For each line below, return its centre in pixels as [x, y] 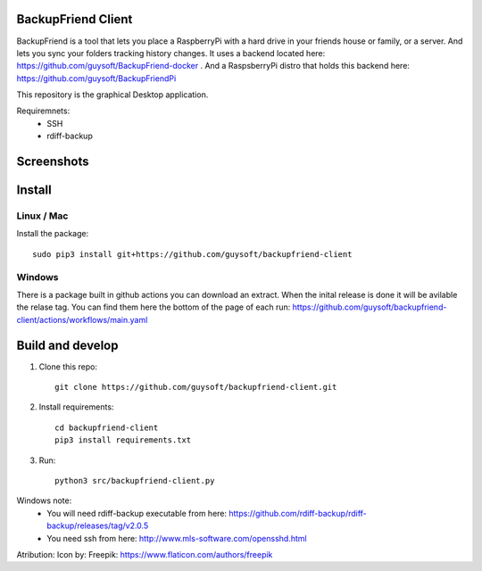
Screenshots [53, 162]
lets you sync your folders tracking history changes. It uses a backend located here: [171, 53]
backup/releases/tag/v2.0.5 [98, 525]
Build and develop [67, 345]
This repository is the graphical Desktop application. [112, 95]
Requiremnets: [43, 111]
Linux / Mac [42, 216]
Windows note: [44, 501]
